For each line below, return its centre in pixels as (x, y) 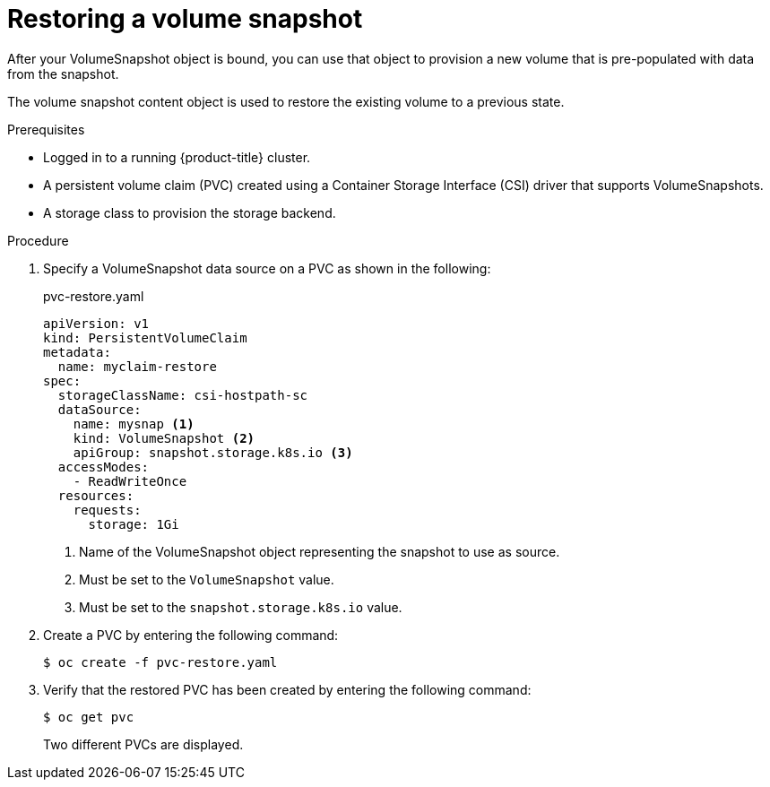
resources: (96, 495)
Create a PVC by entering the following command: (191, 635)
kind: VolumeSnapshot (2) (164, 438)
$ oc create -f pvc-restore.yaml (160, 662)
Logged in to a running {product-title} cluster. (177, 157)
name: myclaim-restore (137, 366)
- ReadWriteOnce (130, 481)
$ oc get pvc (89, 717)
